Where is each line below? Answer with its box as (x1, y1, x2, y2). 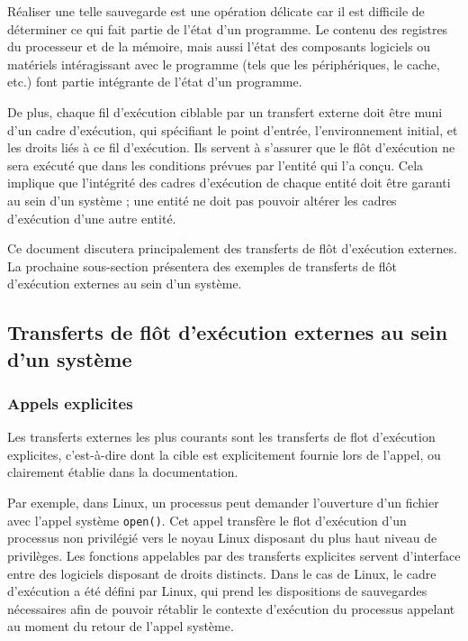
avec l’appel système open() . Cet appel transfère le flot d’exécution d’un (7, 510, 407, 529)
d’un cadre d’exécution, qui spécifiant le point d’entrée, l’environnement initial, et (7, 120, 458, 139)
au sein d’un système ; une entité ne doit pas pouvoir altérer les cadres (7, 190, 397, 209)
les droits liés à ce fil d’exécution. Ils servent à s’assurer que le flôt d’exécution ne (7, 138, 455, 157)
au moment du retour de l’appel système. (7, 617, 234, 636)
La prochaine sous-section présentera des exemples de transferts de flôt (7, 256, 398, 275)
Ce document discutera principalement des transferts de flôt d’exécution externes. (7, 239, 457, 258)
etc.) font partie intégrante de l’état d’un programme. (7, 72, 302, 91)
